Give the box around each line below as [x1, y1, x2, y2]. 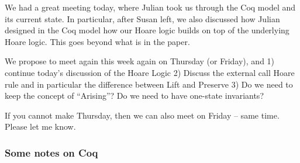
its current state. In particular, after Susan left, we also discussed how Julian [5, 12, 280, 25]
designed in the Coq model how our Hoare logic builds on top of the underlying [5, 24, 289, 36]
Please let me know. [5, 120, 76, 133]
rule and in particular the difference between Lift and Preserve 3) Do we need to [5, 78, 293, 90]
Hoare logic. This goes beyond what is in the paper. [5, 35, 190, 47]
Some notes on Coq [5, 145, 98, 159]
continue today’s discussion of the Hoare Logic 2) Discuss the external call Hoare [5, 66, 295, 78]
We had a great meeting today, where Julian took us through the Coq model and [5, 1, 296, 13]
